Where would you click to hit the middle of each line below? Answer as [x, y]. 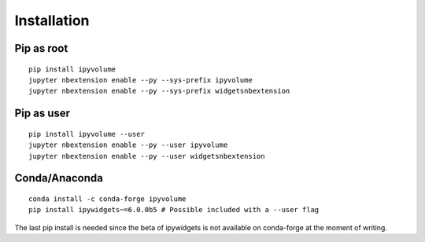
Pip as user [42, 114]
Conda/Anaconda [59, 178]
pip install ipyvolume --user [87, 134]
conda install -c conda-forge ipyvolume [107, 199]
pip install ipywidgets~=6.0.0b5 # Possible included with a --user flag [174, 210]
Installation [52, 20]
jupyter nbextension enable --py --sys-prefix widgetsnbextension [159, 91]
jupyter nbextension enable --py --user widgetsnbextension [147, 156]
